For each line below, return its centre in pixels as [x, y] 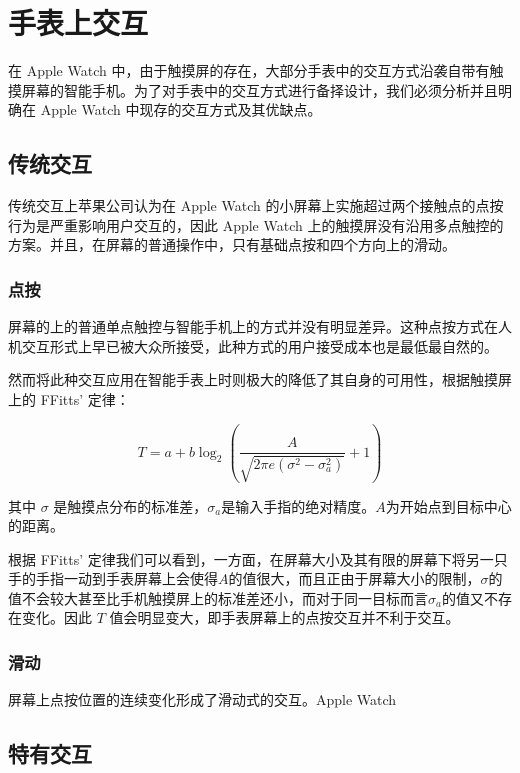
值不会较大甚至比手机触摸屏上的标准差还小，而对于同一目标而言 [218, 597]
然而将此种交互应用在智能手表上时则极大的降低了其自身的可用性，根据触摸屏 [260, 379]
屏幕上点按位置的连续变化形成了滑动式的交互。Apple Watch [202, 699]
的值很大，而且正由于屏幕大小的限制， [354, 578]
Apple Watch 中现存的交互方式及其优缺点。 [181, 109]
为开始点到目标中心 [448, 505]
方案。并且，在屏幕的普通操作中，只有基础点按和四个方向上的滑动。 [232, 244]
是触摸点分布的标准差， [130, 505]
